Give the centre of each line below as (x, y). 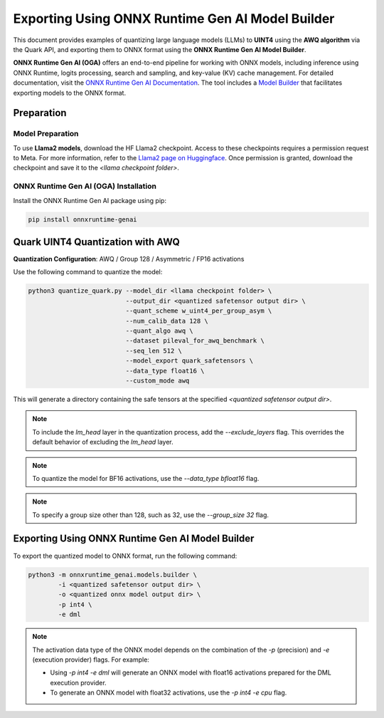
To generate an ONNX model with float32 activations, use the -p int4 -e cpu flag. (169, 693)
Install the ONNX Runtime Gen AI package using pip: (90, 200)
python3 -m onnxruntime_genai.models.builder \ (112, 574)
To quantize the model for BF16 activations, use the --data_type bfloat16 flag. (146, 478)
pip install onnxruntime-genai (83, 219)
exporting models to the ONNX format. (70, 93)
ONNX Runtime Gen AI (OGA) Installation (85, 187)
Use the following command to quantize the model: (88, 272)
